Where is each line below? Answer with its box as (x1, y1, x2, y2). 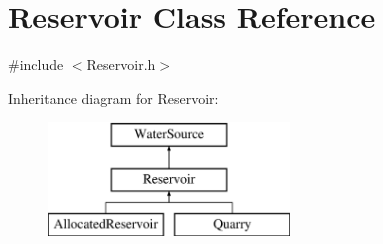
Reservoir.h (86, 54, 156, 75)
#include (8, 54, 64, 75)
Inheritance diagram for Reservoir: (8, 87, 219, 108)
